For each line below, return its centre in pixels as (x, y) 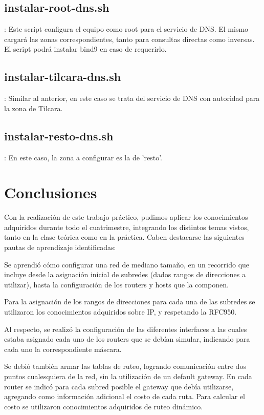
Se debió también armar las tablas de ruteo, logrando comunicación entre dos (125, 366)
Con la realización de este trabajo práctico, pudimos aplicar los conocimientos (126, 217)
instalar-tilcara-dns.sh (63, 77)
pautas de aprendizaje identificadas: (60, 247)
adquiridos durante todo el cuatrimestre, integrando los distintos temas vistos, (127, 227)
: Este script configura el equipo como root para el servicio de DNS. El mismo (126, 29)
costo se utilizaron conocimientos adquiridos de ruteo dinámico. (104, 406)
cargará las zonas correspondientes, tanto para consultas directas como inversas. (129, 39)
